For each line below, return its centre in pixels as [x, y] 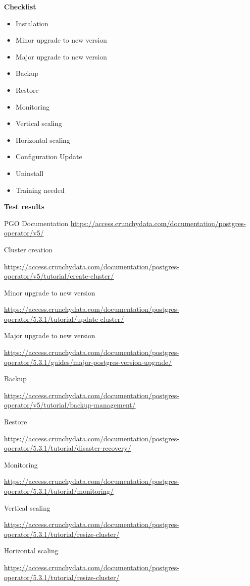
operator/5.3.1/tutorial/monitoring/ [59, 491]
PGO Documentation [36, 223]
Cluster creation [28, 249]
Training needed [40, 190]
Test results [24, 206]
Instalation [32, 23]
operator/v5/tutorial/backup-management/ [70, 405]
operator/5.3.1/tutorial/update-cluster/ [64, 319]
